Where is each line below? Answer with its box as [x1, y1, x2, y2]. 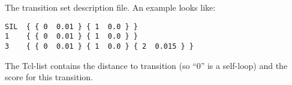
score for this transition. [5, 71, 93, 83]
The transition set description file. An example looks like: [5, 1, 216, 14]
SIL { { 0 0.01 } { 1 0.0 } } [5, 22, 138, 31]
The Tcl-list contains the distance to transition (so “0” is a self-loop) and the [5, 59, 288, 71]
